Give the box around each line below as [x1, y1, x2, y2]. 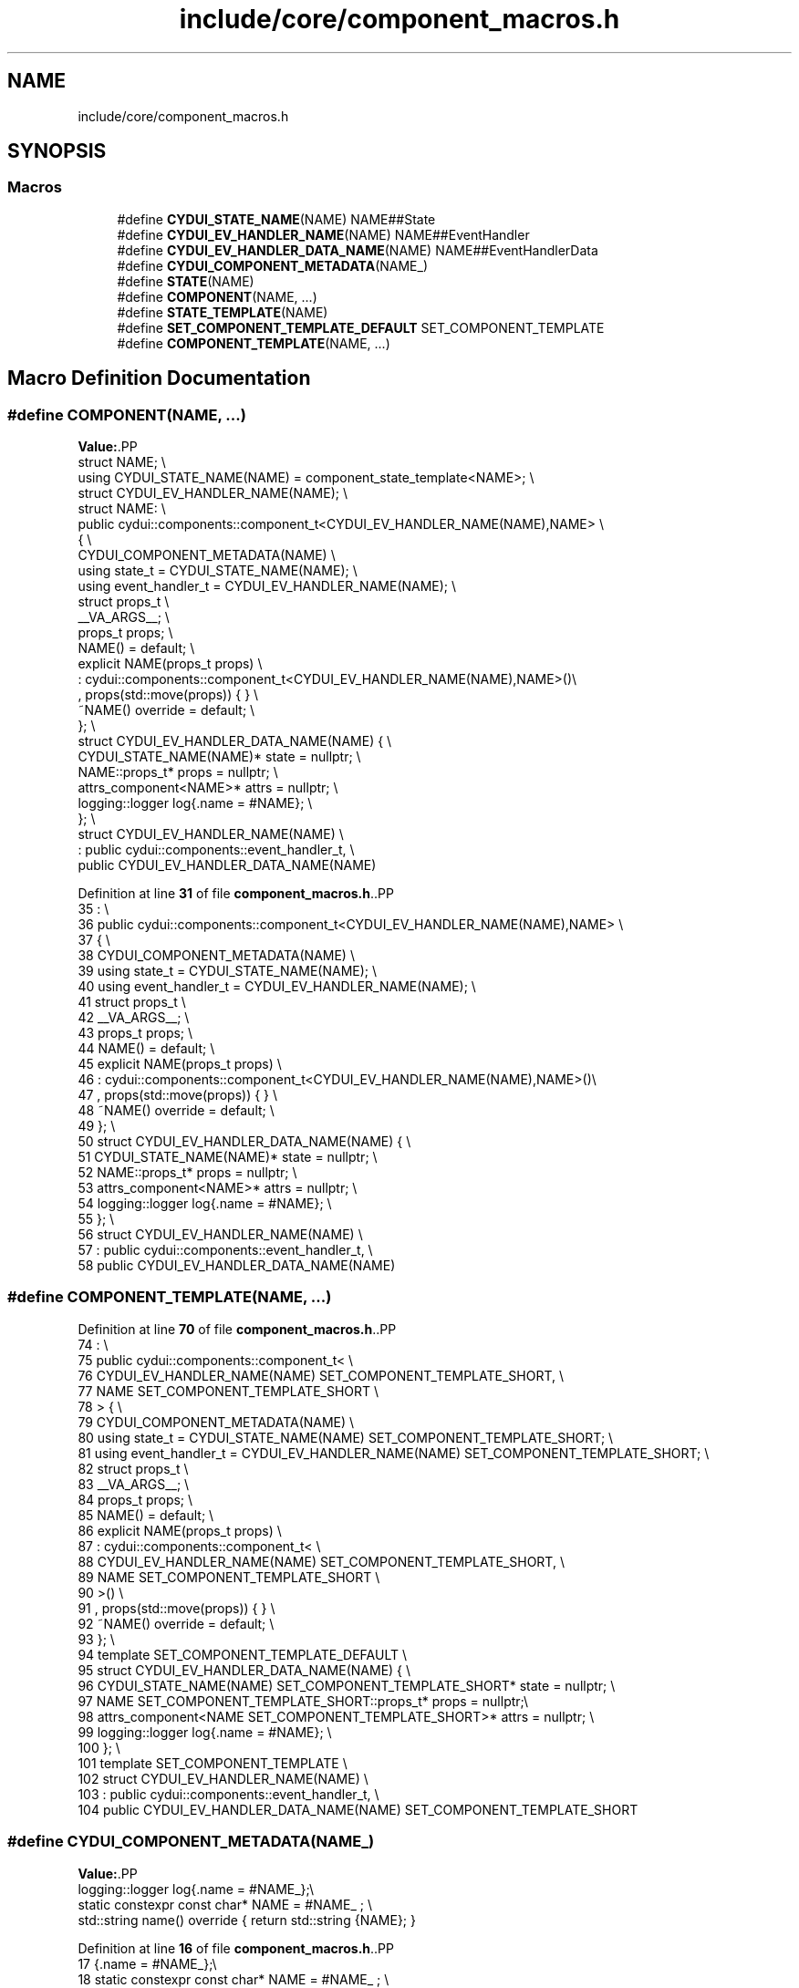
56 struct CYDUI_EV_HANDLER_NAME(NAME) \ [78, 1227, 363, 1243]
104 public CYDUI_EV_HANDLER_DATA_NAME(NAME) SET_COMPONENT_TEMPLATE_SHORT [78, 1801, 638, 1817]
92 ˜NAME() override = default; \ [78, 1615, 275, 1631]
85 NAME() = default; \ [78, 1507, 214, 1523]
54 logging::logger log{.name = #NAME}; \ [78, 1196, 332, 1212]
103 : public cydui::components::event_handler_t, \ [78, 1786, 379, 1802]
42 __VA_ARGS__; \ [78, 1010, 190, 1026]
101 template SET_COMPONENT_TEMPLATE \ [78, 1755, 348, 1771]
